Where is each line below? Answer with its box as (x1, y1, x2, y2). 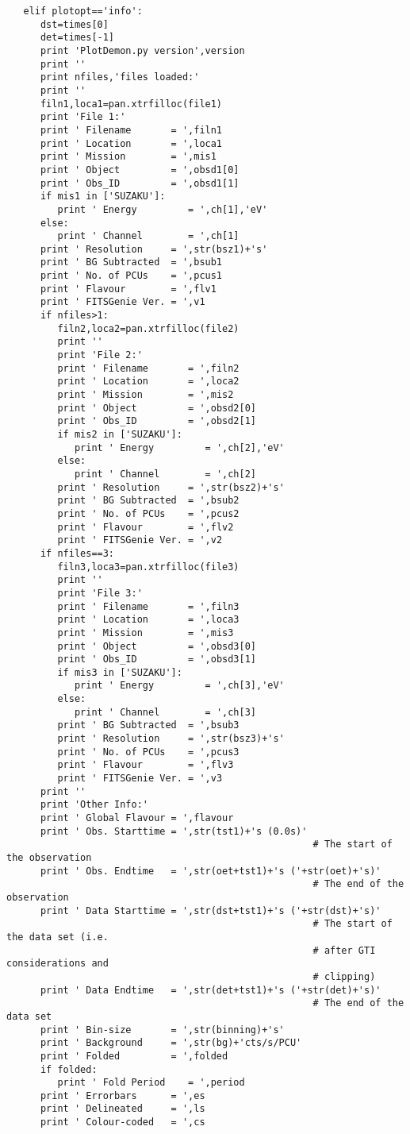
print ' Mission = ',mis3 (57, 627, 234, 638)
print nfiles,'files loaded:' (40, 71, 200, 83)
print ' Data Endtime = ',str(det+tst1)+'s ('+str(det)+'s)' (40, 984, 381, 996)
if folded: (40, 1063, 98, 1075)
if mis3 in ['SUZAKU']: (57, 666, 182, 678)
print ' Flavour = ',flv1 (40, 283, 216, 295)
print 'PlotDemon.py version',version (40, 44, 245, 56)
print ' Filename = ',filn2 (57, 362, 239, 374)
